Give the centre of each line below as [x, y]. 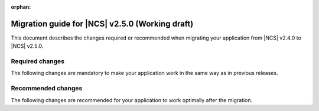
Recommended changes [47, 89]
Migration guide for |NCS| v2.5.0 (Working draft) [102, 24]
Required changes [38, 61]
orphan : [21, 7]
